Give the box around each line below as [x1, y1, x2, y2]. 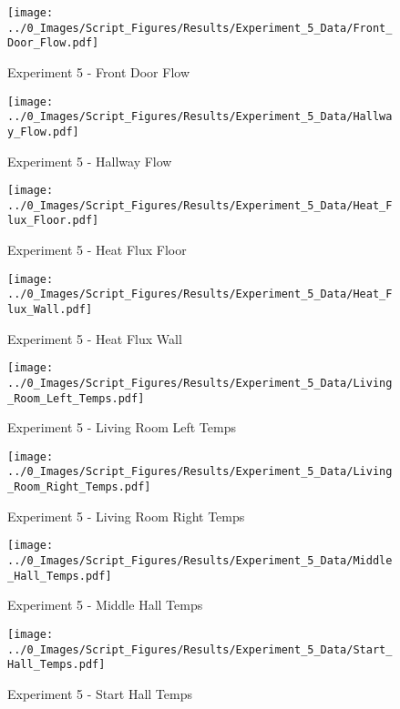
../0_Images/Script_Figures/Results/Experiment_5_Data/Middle [7, 554, 393, 568]
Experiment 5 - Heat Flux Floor [7, 240, 187, 259]
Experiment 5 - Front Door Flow [7, 62, 190, 81]
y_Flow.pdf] [7, 125, 79, 138]
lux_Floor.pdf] [7, 214, 99, 228]
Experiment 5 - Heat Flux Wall [7, 329, 182, 348]
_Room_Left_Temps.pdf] [7, 391, 145, 405]
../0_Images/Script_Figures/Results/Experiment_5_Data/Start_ [7, 643, 393, 656]
